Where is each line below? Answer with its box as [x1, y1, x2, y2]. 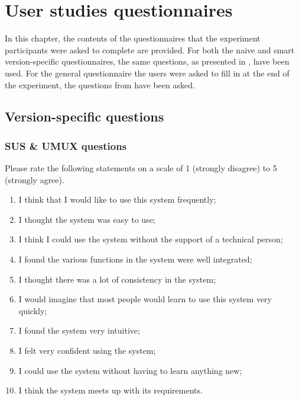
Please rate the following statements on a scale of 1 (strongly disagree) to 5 [5, 162, 277, 174]
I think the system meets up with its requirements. [18, 384, 203, 396]
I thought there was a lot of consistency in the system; [18, 273, 216, 285]
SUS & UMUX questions [5, 138, 127, 153]
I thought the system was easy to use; [18, 213, 155, 225]
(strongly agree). [5, 173, 64, 185]
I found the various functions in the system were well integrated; [18, 253, 252, 265]
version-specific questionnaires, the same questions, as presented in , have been [5, 55, 290, 68]
